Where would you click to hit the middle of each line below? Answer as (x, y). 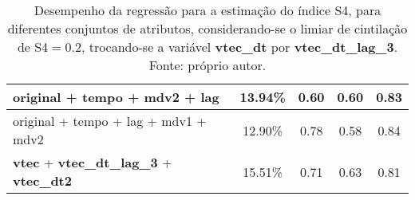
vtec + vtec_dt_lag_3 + (93, 162)
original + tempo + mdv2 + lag (116, 97)
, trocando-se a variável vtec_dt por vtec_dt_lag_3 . (239, 47)
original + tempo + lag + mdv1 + (110, 121)
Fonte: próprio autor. (207, 65)
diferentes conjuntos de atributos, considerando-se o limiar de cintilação (207, 28)
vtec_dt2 (42, 180)
